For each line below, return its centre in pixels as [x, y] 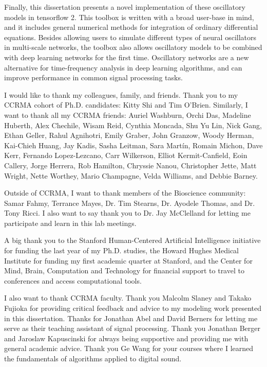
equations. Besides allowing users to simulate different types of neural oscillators [130, 37]
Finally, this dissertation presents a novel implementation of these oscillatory [125, 7]
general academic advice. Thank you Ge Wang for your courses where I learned [129, 348]
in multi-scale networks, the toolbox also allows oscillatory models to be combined [133, 47]
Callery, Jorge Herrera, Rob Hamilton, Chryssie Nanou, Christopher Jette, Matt [130, 165]
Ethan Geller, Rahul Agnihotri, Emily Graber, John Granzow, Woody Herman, [129, 135]
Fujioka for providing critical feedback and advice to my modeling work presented [133, 308]
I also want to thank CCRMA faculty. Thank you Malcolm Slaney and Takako [128, 298]
